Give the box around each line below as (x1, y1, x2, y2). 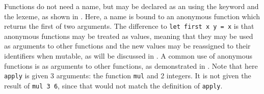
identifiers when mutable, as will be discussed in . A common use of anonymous (4, 51, 253, 61)
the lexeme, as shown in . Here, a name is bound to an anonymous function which (4, 11, 260, 21)
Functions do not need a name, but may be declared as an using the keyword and (4, 1, 259, 11)
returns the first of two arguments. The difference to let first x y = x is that (4, 21, 254, 31)
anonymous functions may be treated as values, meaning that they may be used (4, 30, 253, 41)
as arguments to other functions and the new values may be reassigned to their (4, 40, 251, 51)
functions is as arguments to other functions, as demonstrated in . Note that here (4, 60, 258, 71)
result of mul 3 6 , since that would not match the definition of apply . (4, 80, 223, 90)
